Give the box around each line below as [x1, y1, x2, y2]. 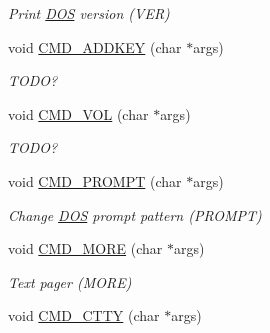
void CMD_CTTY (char [8, 305, 160, 326]
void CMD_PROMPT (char [8, 170, 182, 191]
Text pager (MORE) [8, 271, 132, 292]
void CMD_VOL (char [8, 103, 149, 124]
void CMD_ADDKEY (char [8, 36, 182, 57]
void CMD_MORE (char [8, 238, 163, 259]
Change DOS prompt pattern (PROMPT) [8, 204, 262, 225]
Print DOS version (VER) [8, 3, 170, 23]
